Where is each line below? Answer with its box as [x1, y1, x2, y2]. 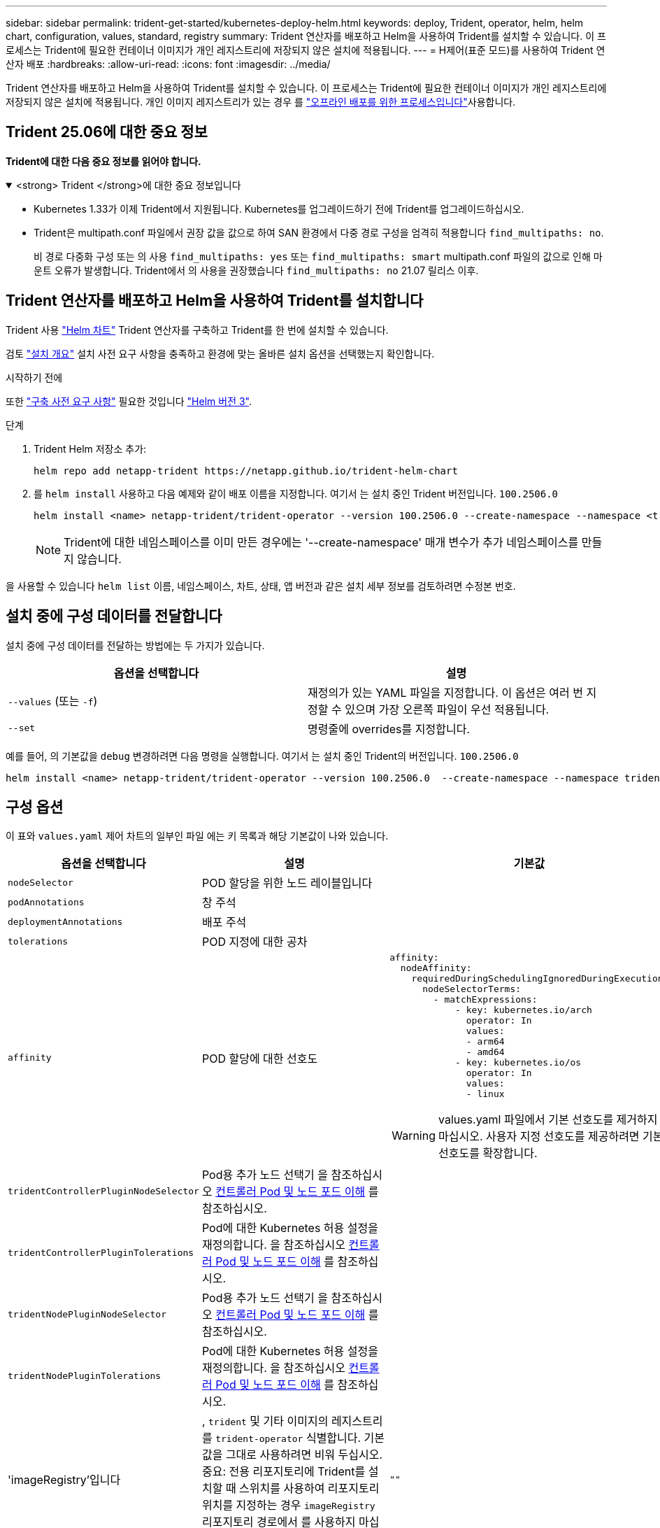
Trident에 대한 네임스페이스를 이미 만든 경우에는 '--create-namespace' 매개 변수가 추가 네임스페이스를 [64, 535, 579, 549]
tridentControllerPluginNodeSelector [8, 1185, 199, 1196]
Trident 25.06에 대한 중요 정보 [6, 123, 208, 141]
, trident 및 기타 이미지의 [201, 1414, 329, 1429]
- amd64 [466, 1047, 505, 1058]
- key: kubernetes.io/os [455, 1057, 582, 1068]
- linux [466, 1089, 505, 1100]
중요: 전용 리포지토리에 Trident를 [201, 1464, 366, 1479]
